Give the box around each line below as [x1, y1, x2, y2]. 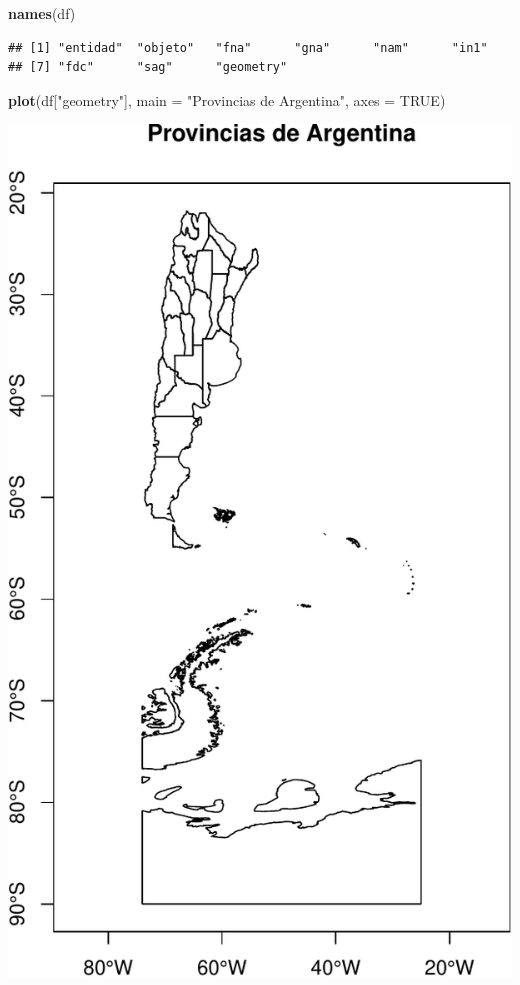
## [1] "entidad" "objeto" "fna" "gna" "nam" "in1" [8, 40, 488, 55]
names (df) [8, 3, 76, 23]
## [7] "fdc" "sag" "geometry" [8, 60, 288, 75]
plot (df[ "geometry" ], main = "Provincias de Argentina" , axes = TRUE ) [8, 89, 446, 110]
